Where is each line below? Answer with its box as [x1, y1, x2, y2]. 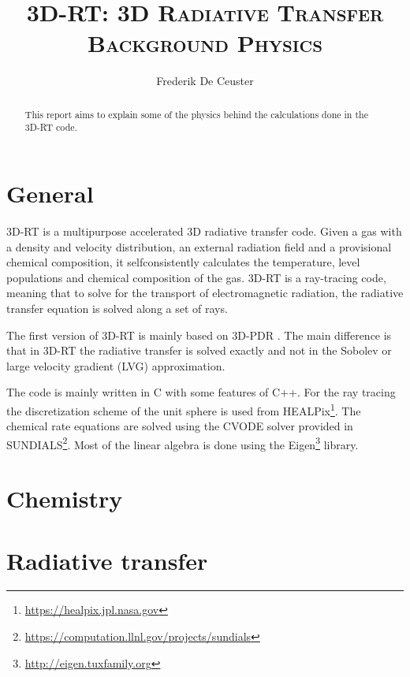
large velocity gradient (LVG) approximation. [6, 357, 225, 374]
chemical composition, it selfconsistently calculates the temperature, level [6, 254, 360, 270]
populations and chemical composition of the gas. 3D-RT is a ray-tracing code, [6, 269, 386, 285]
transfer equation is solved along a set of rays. [6, 299, 228, 316]
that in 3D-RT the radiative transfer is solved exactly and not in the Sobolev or [6, 342, 392, 359]
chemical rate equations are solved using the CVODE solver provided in [6, 418, 353, 434]
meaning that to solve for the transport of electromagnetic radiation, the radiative [6, 285, 404, 301]
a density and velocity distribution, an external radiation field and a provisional [6, 238, 392, 255]
